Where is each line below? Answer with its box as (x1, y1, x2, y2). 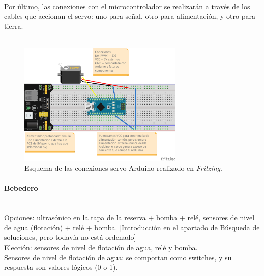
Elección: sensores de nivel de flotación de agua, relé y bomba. (4, 241, 198, 252)
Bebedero (4, 183, 38, 193)
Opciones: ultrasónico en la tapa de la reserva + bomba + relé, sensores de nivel (4, 212, 255, 223)
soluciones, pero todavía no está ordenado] (4, 232, 136, 243)
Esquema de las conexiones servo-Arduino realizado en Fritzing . (24, 163, 222, 174)
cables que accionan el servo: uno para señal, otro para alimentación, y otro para (4, 11, 255, 21)
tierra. (4, 20, 23, 31)
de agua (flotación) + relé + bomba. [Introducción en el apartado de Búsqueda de (4, 222, 260, 232)
